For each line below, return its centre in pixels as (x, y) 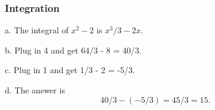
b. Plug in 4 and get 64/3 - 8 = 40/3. (73, 50)
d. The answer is (35, 90)
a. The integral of (37, 30)
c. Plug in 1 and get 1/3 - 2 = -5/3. (70, 70)
